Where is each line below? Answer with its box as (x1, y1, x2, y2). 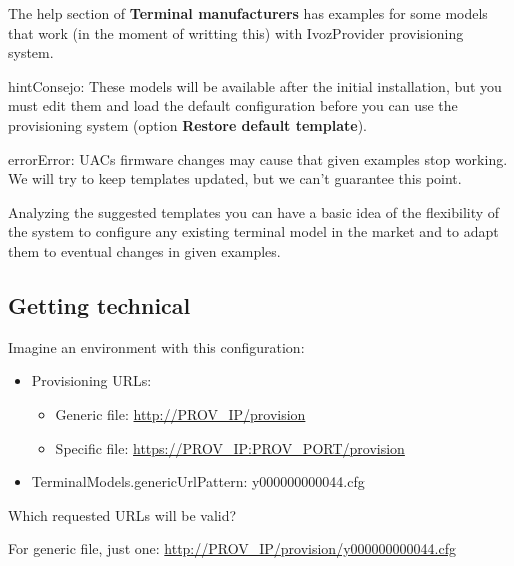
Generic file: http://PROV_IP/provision (55, 403, 306, 424)
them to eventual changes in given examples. (8, 240, 281, 261)
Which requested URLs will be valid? (8, 504, 237, 525)
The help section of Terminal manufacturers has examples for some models (8, 3, 488, 23)
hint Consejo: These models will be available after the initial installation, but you (8, 75, 502, 96)
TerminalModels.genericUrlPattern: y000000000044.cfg (31, 471, 365, 492)
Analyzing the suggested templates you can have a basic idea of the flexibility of (8, 201, 500, 222)
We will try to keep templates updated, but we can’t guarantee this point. (8, 168, 462, 189)
